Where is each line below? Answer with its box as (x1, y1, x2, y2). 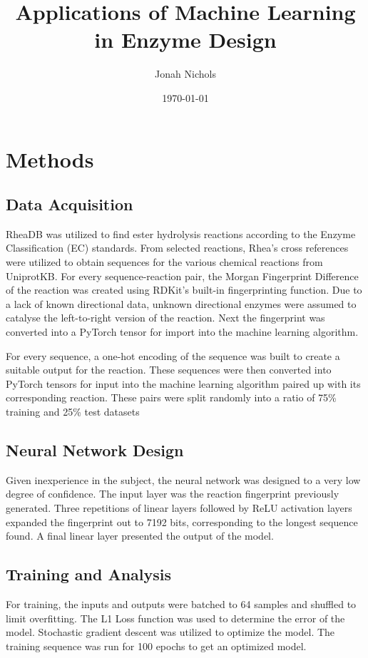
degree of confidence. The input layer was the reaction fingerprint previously (6, 486, 339, 501)
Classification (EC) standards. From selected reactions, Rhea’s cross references (6, 240, 349, 255)
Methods (6, 144, 94, 173)
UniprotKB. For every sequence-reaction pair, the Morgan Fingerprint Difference (6, 268, 359, 283)
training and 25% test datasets (6, 404, 140, 419)
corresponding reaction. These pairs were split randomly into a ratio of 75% (6, 390, 337, 405)
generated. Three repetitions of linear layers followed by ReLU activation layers (6, 500, 352, 515)
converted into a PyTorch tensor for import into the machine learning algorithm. (6, 324, 359, 339)
